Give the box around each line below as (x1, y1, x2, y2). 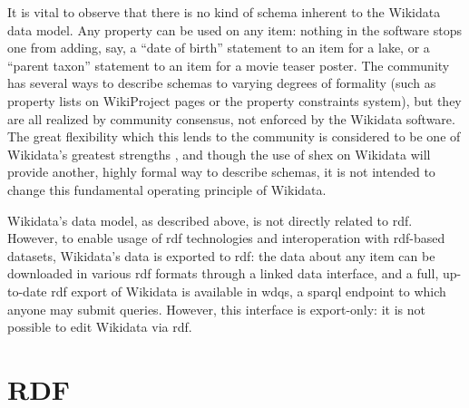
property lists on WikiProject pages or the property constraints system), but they (7, 91, 462, 110)
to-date (7, 281, 47, 300)
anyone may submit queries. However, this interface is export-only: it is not (7, 299, 425, 318)
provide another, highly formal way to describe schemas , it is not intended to (7, 162, 435, 181)
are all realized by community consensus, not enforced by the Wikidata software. (7, 109, 455, 128)
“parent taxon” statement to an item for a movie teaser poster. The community (7, 55, 450, 74)
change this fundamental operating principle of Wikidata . (7, 180, 327, 199)
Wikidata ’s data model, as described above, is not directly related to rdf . (7, 210, 413, 229)
